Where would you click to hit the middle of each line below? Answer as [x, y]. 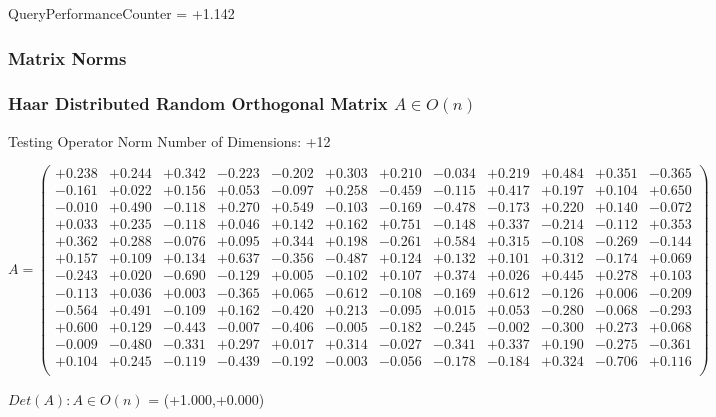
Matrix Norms [67, 57]
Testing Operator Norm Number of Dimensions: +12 [169, 140]
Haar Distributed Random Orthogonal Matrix [198, 103]
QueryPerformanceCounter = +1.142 [121, 13]
